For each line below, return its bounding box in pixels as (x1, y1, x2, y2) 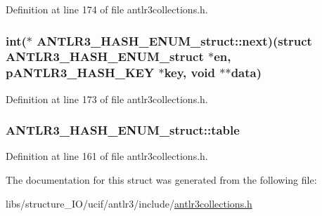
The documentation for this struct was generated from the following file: (6, 173, 317, 187)
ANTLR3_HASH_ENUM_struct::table (6, 121, 240, 139)
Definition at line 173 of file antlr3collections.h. (6, 91, 208, 106)
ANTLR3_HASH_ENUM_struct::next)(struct (37, 32, 312, 49)
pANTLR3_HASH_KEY (6, 64, 155, 81)
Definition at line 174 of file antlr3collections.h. (6, 2, 208, 16)
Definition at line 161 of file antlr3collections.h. (6, 149, 208, 163)
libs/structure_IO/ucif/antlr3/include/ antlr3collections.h (6, 196, 252, 210)
